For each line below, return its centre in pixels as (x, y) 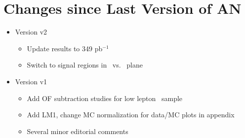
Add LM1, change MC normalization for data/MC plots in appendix (131, 115)
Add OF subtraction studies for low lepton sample (105, 98)
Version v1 (31, 81)
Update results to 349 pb (65, 48)
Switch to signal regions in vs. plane (85, 65)
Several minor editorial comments (78, 131)
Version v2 (31, 32)
